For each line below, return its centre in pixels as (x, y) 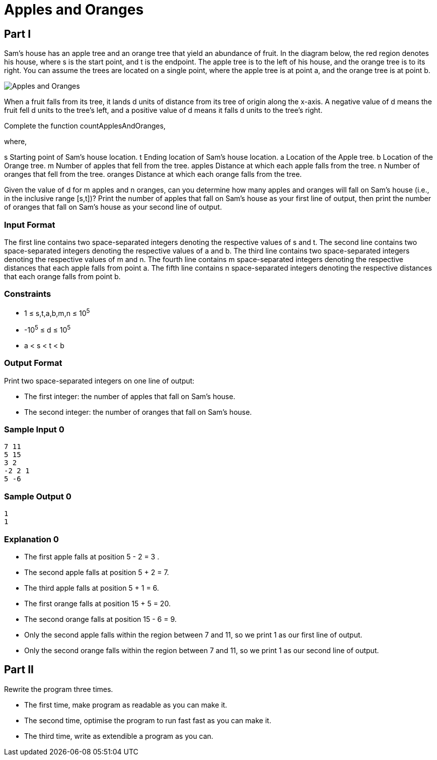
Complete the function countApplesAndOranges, (85, 126)
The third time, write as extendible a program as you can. (119, 736)
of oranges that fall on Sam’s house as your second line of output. (113, 207)
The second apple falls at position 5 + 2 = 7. (97, 572)
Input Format (30, 225)
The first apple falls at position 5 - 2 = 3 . (92, 556)
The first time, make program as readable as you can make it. (126, 705)
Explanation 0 (31, 539)
